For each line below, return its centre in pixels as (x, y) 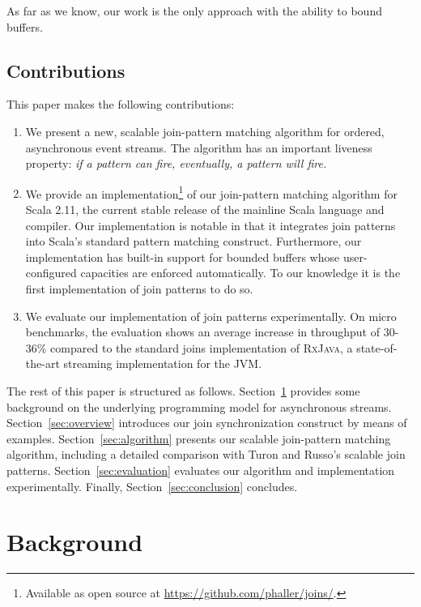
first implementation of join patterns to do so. (139, 288)
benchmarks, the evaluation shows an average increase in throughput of (202, 332)
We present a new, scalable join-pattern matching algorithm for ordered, (205, 131)
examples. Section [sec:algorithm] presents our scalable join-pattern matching (199, 438)
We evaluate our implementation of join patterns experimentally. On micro (211, 316)
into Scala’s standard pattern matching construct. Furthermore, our (193, 241)
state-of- (377, 347)
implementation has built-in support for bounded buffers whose (183, 256)
